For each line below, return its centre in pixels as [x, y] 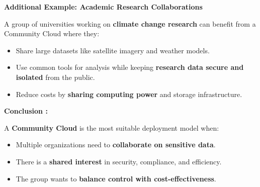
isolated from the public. [55, 77]
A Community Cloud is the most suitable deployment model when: [112, 127]
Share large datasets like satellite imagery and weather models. [113, 50]
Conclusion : [26, 111]
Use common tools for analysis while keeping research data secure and [130, 67]
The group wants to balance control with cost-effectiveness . [116, 178]
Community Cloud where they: [52, 33]
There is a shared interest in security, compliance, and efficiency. [119, 161]
